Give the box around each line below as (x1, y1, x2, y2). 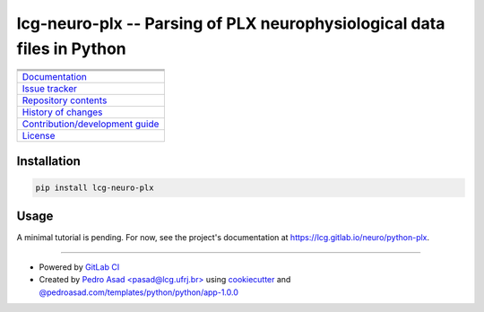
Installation (16, 153, 81, 169)
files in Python (16, 39, 127, 58)
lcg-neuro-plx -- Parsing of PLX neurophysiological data (16, 13, 445, 33)
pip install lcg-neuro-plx (35, 182, 154, 193)
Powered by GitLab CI (39, 261, 120, 273)
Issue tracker (22, 82, 78, 95)
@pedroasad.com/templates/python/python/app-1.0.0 (39, 287, 239, 298)
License (22, 130, 56, 143)
